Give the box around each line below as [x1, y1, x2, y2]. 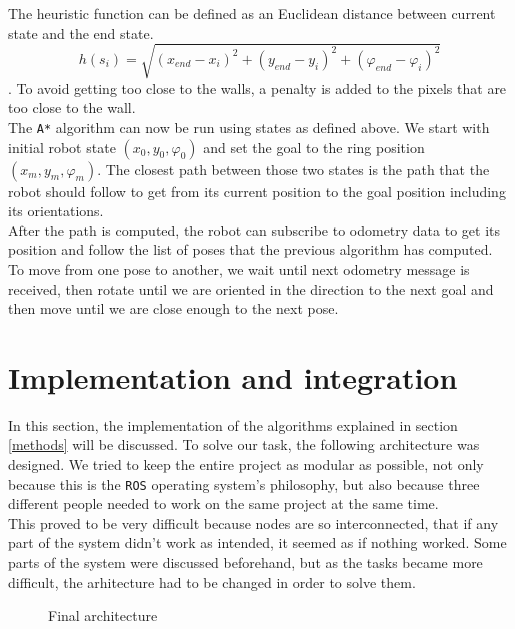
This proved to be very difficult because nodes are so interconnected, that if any [8, 512, 499, 533]
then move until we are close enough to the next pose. [8, 298, 339, 319]
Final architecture [48, 605, 158, 626]
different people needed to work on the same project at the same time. [8, 493, 439, 514]
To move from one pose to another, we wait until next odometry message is [8, 258, 470, 279]
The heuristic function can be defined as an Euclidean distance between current [8, 3, 496, 23]
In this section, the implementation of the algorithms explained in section [8, 414, 458, 435]
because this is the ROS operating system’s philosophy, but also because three [8, 473, 480, 494]
